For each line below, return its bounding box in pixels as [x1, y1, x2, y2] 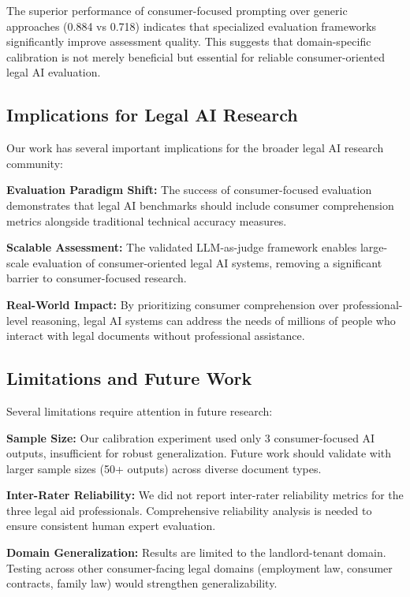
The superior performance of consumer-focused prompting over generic [6, 2, 348, 18]
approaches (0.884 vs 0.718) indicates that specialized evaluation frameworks [6, 17, 377, 34]
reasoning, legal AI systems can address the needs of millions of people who [31, 312, 396, 328]
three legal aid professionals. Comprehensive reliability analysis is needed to [6, 502, 372, 518]
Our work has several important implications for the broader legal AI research [6, 140, 384, 156]
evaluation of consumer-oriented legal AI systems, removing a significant [32, 254, 382, 271]
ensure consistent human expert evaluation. [6, 517, 216, 534]
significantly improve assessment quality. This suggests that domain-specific [6, 33, 371, 50]
